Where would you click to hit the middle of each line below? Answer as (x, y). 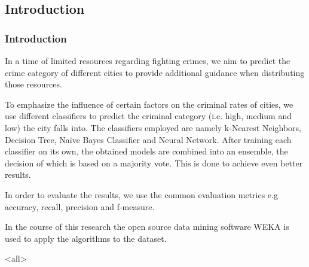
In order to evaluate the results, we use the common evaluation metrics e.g (141, 194)
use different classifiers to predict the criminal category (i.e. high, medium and (148, 116)
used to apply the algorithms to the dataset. (86, 238)
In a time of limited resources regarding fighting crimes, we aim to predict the (148, 60)
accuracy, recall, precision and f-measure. (80, 206)
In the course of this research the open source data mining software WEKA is (147, 227)
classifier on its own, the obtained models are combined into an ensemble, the (146, 151)
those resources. (33, 84)
